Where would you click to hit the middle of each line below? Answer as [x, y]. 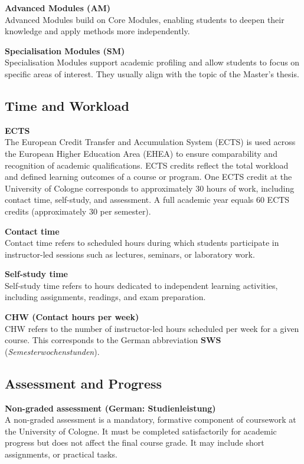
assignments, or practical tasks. [61, 454]
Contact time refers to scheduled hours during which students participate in [142, 243]
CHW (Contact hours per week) [72, 317]
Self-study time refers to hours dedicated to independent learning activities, [141, 285]
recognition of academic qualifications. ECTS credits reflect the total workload [147, 165]
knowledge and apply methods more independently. [97, 31]
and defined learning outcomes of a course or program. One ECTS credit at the [148, 177]
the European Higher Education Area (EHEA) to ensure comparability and [141, 153]
